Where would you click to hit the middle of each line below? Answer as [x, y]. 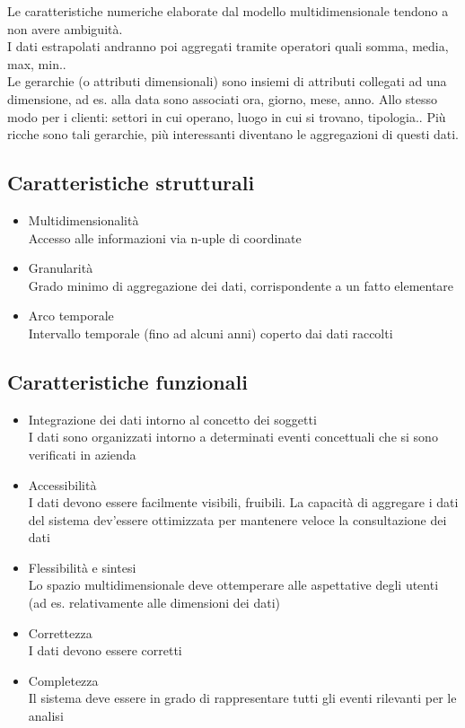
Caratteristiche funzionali [127, 381]
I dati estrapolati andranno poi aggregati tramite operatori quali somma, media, [228, 46]
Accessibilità [62, 484]
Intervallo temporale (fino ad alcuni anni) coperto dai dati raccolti [211, 333]
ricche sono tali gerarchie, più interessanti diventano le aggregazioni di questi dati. [233, 134]
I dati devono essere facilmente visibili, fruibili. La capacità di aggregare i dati [243, 502]
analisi [46, 716]
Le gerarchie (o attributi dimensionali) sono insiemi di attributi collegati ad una [227, 81]
